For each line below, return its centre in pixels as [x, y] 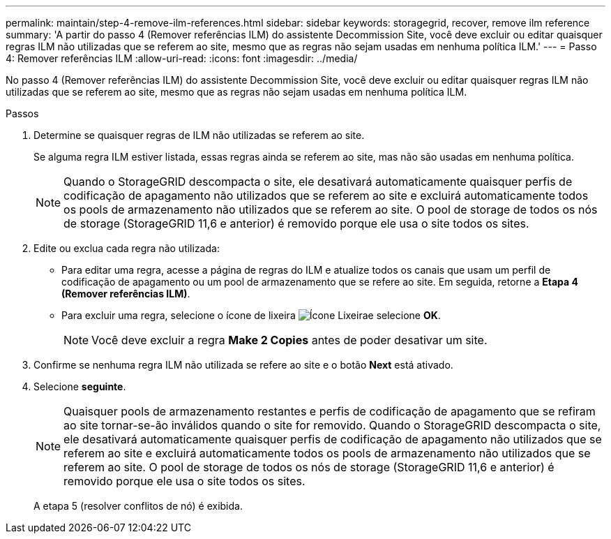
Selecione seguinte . [80, 386]
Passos [22, 113]
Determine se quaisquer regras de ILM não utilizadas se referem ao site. [199, 135]
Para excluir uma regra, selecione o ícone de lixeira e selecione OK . [251, 315]
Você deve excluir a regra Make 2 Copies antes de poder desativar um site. [289, 340]
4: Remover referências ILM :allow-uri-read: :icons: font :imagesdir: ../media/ [182, 58]
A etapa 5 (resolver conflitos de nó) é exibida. [138, 506]
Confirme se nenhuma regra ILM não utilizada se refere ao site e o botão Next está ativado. [243, 365]
